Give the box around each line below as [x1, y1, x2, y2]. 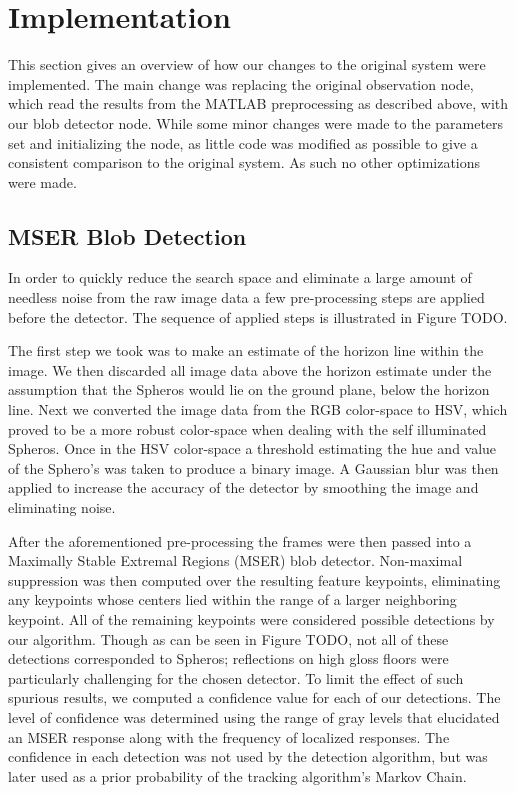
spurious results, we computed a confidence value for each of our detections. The [8, 687, 501, 708]
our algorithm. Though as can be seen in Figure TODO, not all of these [8, 628, 449, 649]
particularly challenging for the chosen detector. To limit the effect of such [8, 667, 464, 688]
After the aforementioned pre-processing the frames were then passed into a [8, 530, 472, 551]
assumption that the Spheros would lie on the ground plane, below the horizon [8, 379, 490, 400]
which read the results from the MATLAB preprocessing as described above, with [8, 93, 509, 114]
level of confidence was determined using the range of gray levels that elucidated [8, 706, 500, 727]
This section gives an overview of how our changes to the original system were [8, 54, 486, 75]
